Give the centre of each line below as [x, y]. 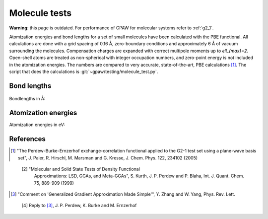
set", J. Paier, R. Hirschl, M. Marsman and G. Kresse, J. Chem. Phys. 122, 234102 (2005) [108, 158]
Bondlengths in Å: [27, 99]
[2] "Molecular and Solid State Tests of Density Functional [81, 169]
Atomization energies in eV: [37, 125]
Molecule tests [40, 13]
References [27, 139]
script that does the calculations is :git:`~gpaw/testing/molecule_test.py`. [84, 72]
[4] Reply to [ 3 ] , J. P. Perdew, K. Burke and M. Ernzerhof [79, 206]
